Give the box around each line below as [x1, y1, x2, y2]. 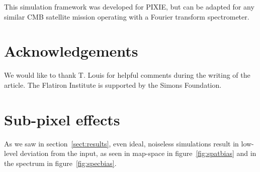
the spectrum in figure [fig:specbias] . [4, 157, 117, 168]
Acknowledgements [4, 41, 138, 61]
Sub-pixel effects [4, 109, 120, 129]
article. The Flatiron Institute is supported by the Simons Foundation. [4, 79, 222, 90]
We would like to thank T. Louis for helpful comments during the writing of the [4, 70, 250, 80]
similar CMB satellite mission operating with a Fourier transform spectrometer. [4, 11, 249, 22]
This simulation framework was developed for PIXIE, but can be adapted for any [4, 2, 254, 12]
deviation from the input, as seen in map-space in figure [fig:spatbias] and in [20, 148, 256, 158]
